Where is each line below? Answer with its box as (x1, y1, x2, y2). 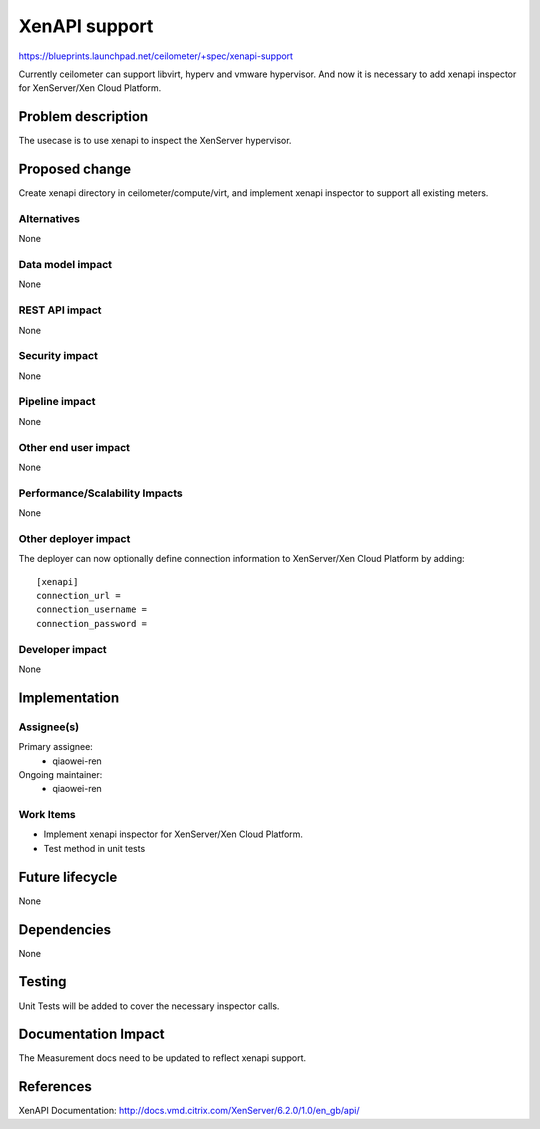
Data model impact (18, 258, 113, 272)
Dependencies (18, 921, 112, 938)
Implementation (18, 689, 120, 706)
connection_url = (36, 590, 121, 602)
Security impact (18, 349, 99, 363)
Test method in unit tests (43, 842, 146, 854)
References (18, 1078, 92, 1095)
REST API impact (18, 303, 102, 317)
